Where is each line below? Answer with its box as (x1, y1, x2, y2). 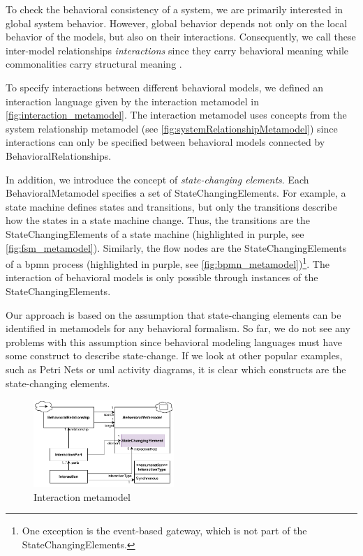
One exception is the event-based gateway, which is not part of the (22, 523, 307, 538)
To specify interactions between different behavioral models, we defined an (6, 80, 323, 94)
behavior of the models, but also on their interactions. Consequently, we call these (6, 29, 356, 44)
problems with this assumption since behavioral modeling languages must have (6, 334, 343, 349)
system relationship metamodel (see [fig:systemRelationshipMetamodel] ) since (6, 121, 338, 135)
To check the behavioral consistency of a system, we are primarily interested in (6, 2, 343, 16)
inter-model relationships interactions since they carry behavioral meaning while (6, 43, 349, 57)
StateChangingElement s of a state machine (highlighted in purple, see (6, 226, 304, 241)
